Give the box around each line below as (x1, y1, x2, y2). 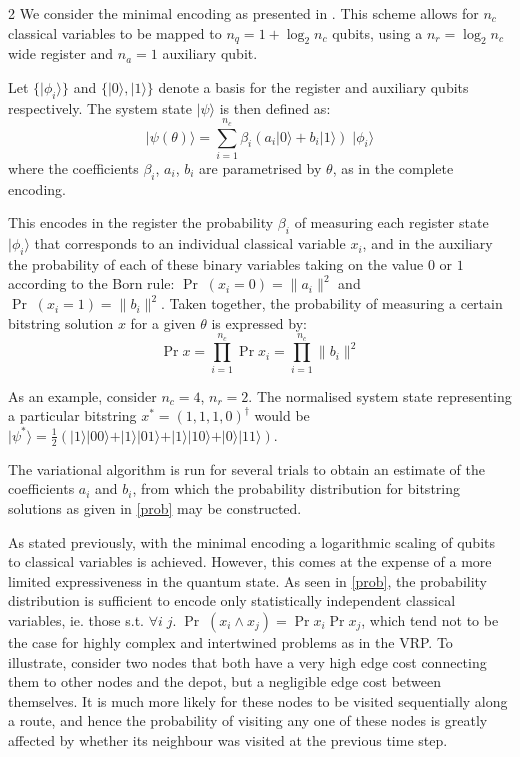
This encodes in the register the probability (8, 212, 274, 233)
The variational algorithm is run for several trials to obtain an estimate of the (8, 458, 485, 479)
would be (254, 405, 310, 426)
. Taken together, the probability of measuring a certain (161, 293, 503, 314)
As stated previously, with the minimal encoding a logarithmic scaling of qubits (8, 531, 495, 552)
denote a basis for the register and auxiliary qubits (158, 76, 469, 97)
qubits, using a (332, 22, 423, 43)
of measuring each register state (294, 212, 489, 233)
